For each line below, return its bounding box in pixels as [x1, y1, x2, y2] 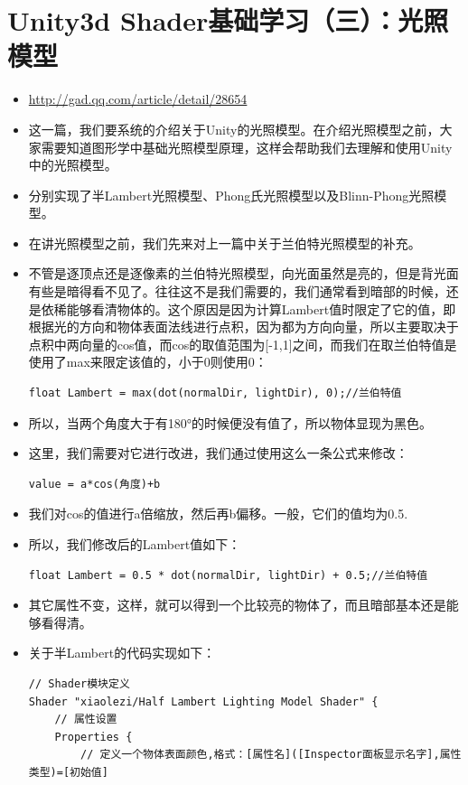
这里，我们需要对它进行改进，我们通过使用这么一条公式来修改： [28, 444, 408, 463]
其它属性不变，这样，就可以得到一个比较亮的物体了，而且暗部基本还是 [28, 595, 446, 614]
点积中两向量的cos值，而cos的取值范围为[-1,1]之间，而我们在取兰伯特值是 [28, 334, 457, 353]
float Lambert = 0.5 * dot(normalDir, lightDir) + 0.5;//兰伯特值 [28, 568, 428, 582]
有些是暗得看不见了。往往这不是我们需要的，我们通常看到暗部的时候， [28, 282, 446, 301]
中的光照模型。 [28, 155, 117, 174]
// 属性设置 [54, 713, 117, 726]
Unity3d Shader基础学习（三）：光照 [7, 2, 449, 39]
